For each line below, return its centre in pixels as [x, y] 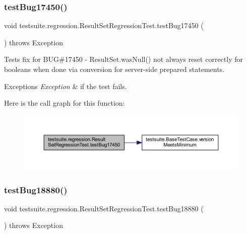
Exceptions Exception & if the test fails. [66, 86]
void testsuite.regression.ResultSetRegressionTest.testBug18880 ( [104, 208]
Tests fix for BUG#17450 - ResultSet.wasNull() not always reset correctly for [124, 59]
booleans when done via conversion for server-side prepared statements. [114, 69]
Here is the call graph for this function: [65, 103]
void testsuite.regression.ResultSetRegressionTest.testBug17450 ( [104, 25]
